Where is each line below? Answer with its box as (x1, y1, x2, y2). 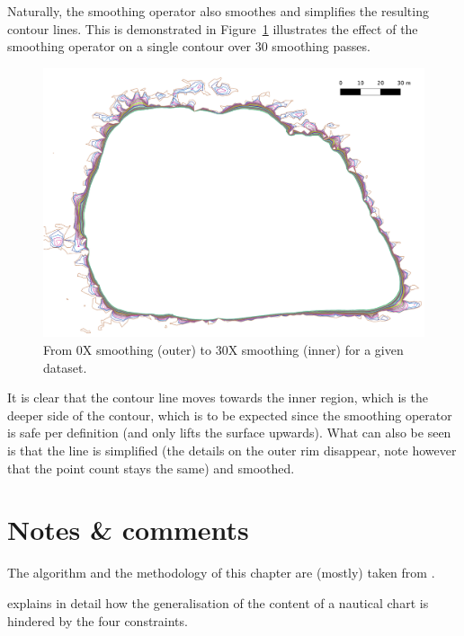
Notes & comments (7, 511, 249, 548)
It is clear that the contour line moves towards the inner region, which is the (7, 388, 428, 407)
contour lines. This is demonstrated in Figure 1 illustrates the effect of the (7, 19, 418, 38)
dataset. (43, 358, 87, 376)
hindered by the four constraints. (7, 611, 188, 630)
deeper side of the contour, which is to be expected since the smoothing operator (7, 405, 452, 424)
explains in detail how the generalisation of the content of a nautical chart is (7, 593, 429, 612)
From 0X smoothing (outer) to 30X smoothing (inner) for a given (43, 340, 404, 359)
